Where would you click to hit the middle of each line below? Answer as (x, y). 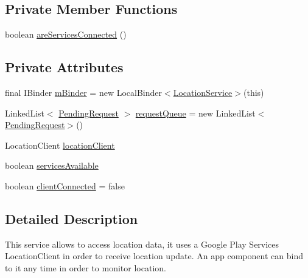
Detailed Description (72, 218)
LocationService (203, 92)
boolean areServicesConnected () (66, 34)
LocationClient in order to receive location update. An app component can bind (154, 256)
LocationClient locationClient (60, 145)
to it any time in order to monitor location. (86, 267)
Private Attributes (64, 67)
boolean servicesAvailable (52, 165)
